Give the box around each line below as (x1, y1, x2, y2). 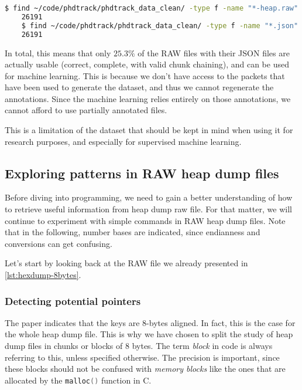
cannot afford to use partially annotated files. (5, 104, 167, 116)
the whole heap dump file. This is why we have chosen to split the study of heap (5, 328, 293, 340)
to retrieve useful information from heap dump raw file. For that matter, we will (5, 203, 292, 215)
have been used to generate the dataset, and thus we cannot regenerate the (5, 81, 274, 93)
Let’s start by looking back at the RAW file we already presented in (5, 257, 248, 269)
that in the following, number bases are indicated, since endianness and (5, 226, 260, 238)
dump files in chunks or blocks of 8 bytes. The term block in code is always (5, 340, 273, 352)
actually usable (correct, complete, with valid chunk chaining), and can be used (5, 58, 289, 70)
